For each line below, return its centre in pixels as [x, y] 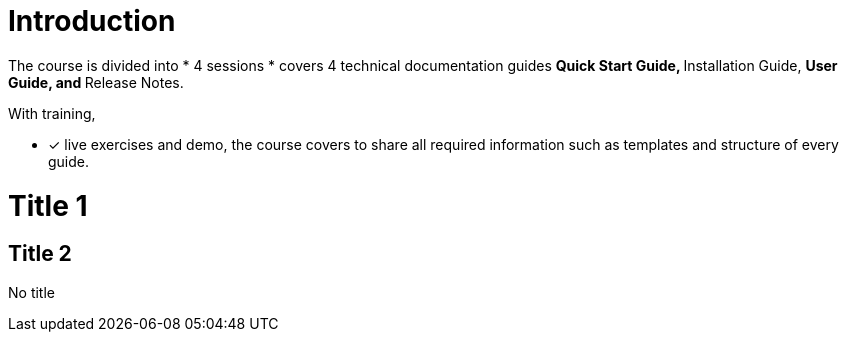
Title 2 [40, 254]
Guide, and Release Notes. [96, 82]
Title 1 [48, 205]
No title [31, 292]
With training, [52, 113]
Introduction [92, 21]
